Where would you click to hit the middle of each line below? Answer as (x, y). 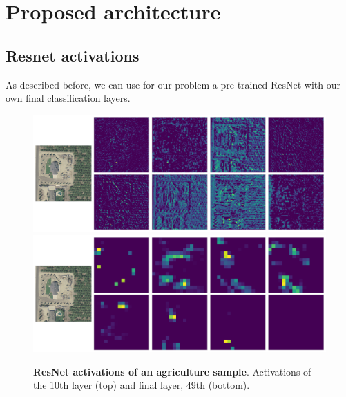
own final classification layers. (68, 98)
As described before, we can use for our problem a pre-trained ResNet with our (173, 84)
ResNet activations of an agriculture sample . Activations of (172, 371)
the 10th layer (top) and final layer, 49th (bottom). (142, 385)
